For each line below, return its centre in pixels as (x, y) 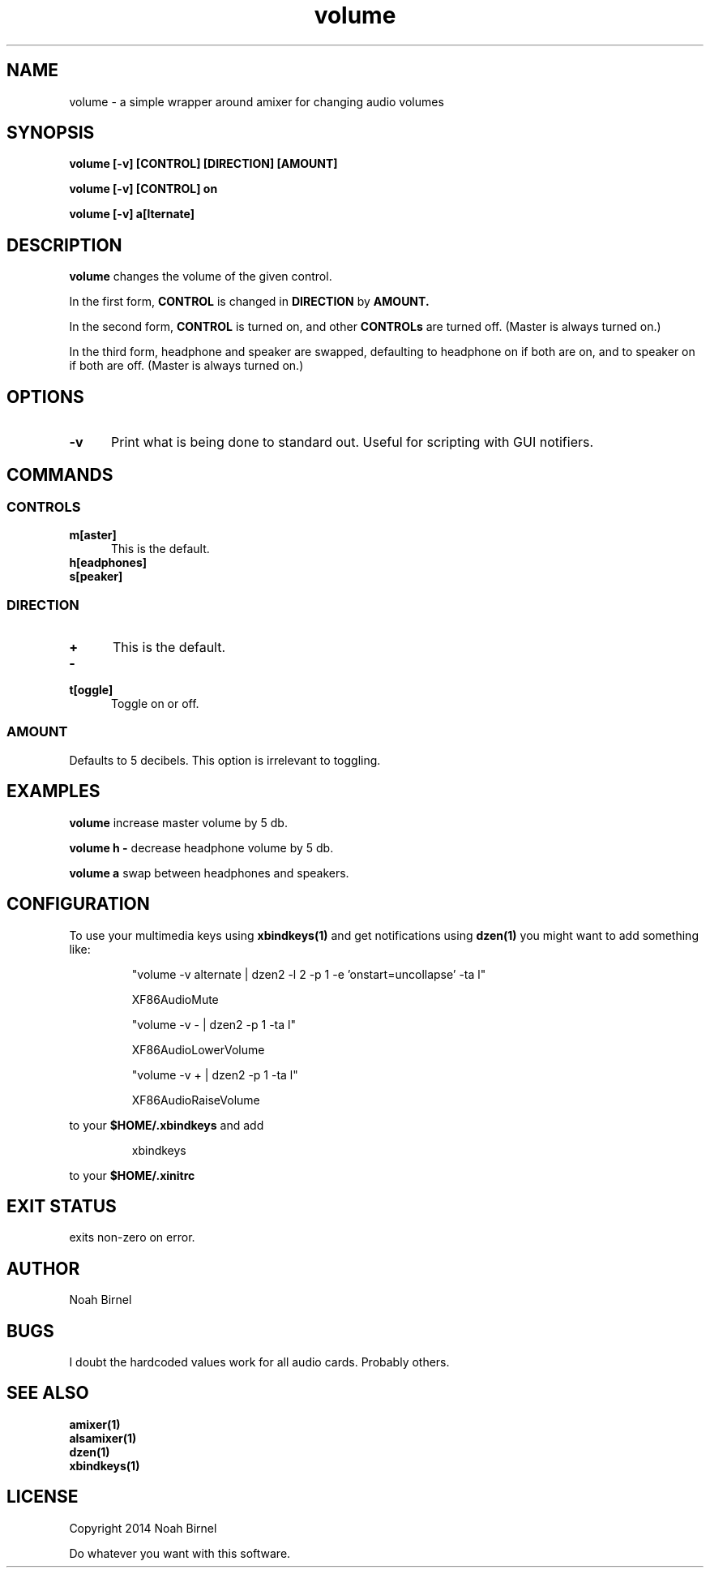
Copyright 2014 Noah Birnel (143, 1528)
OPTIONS (45, 397)
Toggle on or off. (155, 704)
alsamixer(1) (103, 1438)
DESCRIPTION (64, 245)
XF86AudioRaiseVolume (196, 1100)
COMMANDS (60, 474)
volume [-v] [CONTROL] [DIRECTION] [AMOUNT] (203, 164)
